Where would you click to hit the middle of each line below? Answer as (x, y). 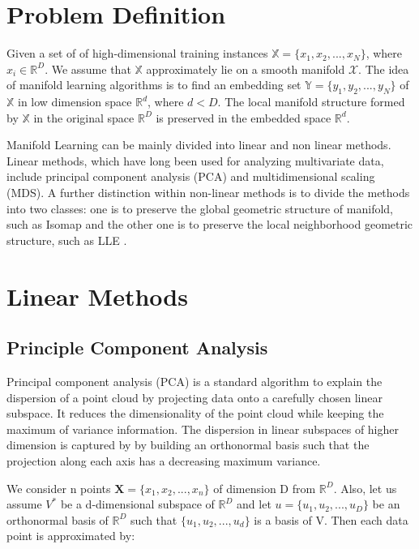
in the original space (84, 117)
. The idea (384, 69)
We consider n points (59, 488)
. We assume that (88, 69)
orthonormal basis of (58, 519)
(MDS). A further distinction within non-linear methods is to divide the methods (208, 193)
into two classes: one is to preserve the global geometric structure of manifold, (200, 208)
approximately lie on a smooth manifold (246, 69)
